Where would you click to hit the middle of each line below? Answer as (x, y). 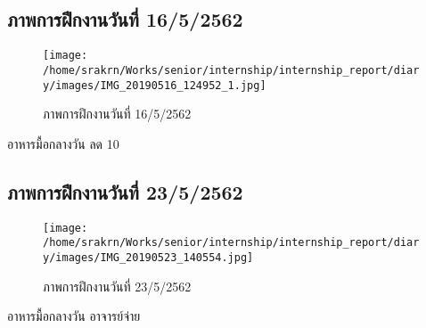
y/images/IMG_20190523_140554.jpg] (148, 257)
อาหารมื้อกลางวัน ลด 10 (63, 143)
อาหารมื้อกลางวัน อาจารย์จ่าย (74, 316)
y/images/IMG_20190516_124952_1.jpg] (155, 85)
